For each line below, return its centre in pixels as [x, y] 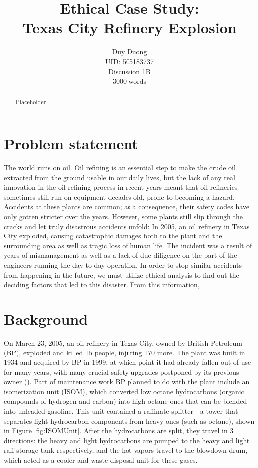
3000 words [129, 81]
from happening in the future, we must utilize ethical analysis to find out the [122, 275]
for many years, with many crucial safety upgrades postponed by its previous [122, 372]
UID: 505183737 [129, 61]
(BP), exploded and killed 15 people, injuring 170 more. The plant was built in [125, 352]
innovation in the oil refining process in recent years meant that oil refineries [121, 187]
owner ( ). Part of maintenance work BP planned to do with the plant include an [127, 382]
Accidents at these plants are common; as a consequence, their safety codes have [127, 206]
